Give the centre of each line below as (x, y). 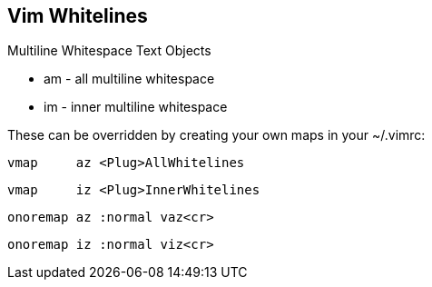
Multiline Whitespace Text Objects (109, 51)
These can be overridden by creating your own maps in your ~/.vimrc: (216, 135)
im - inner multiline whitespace (136, 107)
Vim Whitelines (78, 16)
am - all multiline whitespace (129, 79)
